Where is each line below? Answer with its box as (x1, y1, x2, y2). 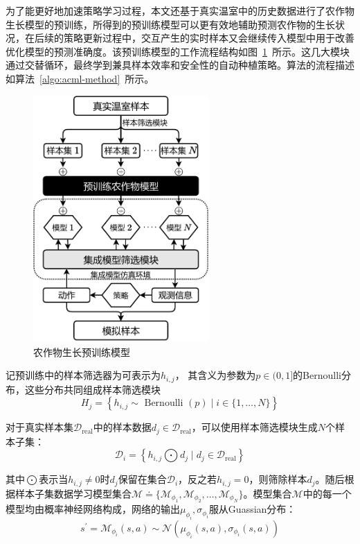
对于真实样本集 (6, 420, 73, 434)
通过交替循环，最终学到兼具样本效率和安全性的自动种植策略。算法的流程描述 (6, 58, 354, 72)
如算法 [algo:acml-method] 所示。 (6, 71, 154, 85)
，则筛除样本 (249, 472, 307, 486)
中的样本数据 (93, 420, 152, 434)
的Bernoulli (293, 368, 341, 382)
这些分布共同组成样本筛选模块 (24, 382, 161, 396)
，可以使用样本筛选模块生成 (191, 420, 318, 434)
